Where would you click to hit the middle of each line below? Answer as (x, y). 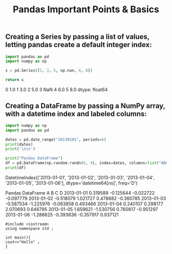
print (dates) (19, 144)
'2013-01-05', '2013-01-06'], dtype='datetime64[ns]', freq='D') (71, 183)
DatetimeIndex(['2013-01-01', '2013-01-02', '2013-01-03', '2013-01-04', (80, 177)
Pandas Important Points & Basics (86, 9)
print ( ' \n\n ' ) (20, 149)
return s (15, 80)
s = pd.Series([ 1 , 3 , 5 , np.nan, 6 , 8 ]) (49, 71)
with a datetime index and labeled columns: (76, 114)
